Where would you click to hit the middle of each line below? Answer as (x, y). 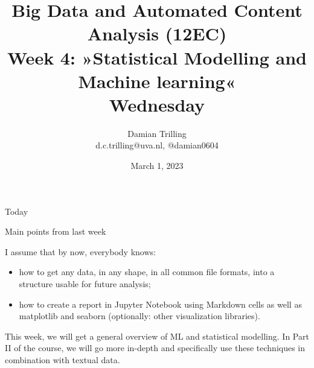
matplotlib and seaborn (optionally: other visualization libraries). (139, 316)
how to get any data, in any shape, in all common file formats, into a (147, 272)
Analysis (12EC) (157, 33)
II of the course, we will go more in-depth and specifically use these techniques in (155, 348)
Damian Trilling (157, 133)
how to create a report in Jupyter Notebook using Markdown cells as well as (160, 304)
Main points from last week (56, 231)
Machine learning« (157, 81)
